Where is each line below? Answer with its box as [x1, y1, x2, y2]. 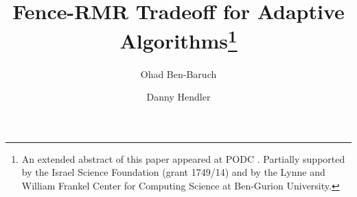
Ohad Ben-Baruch [140, 66, 217, 81]
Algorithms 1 [119, 24, 238, 55]
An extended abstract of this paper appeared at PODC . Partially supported [21, 151, 345, 166]
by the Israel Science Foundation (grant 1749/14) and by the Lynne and [21, 165, 325, 179]
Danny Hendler [146, 90, 211, 104]
